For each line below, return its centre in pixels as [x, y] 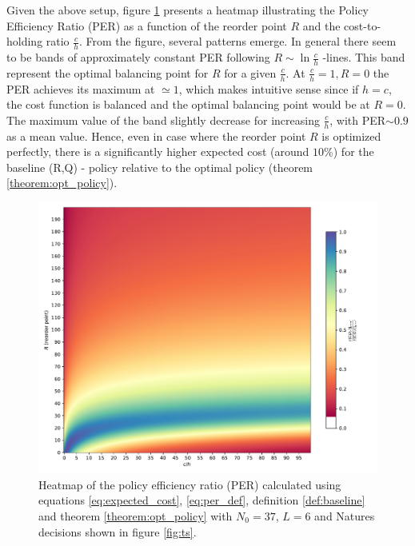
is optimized [351, 136]
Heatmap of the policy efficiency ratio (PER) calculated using [190, 484]
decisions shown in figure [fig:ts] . [118, 531]
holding [25, 41]
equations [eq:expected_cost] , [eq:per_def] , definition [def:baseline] [202, 500]
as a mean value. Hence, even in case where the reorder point [156, 136]
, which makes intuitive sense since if [269, 88]
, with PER [358, 120]
